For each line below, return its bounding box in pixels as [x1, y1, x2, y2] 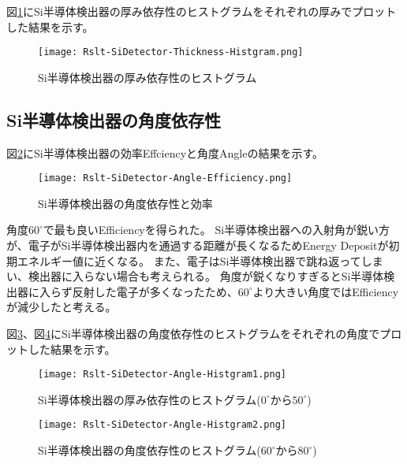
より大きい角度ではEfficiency [252, 283, 399, 299]
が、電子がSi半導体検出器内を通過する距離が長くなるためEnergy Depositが [6, 237, 389, 254]
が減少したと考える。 [6, 299, 117, 315]
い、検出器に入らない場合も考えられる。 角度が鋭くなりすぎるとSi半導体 [6, 268, 384, 284]
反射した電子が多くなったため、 [72, 283, 238, 299]
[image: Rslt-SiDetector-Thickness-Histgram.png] [38, 46, 304, 58]
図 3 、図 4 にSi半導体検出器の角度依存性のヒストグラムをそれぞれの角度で [6, 325, 380, 342]
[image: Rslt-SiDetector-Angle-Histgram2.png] [38, 419, 286, 431]
